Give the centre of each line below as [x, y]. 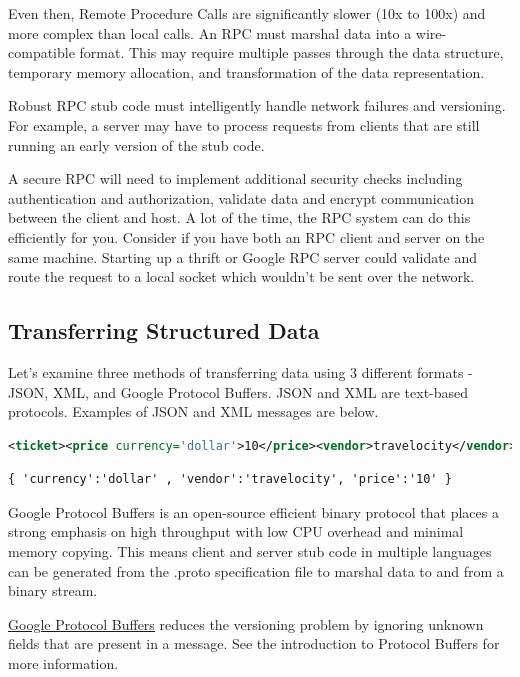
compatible [41, 52]
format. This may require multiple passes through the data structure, [291, 52]
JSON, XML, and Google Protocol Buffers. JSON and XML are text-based [238, 391]
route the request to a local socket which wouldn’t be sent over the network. [241, 276]
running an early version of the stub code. [136, 144]
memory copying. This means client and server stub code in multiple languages [250, 551]
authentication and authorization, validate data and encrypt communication [241, 197]
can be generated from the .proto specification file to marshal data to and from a [256, 570]
